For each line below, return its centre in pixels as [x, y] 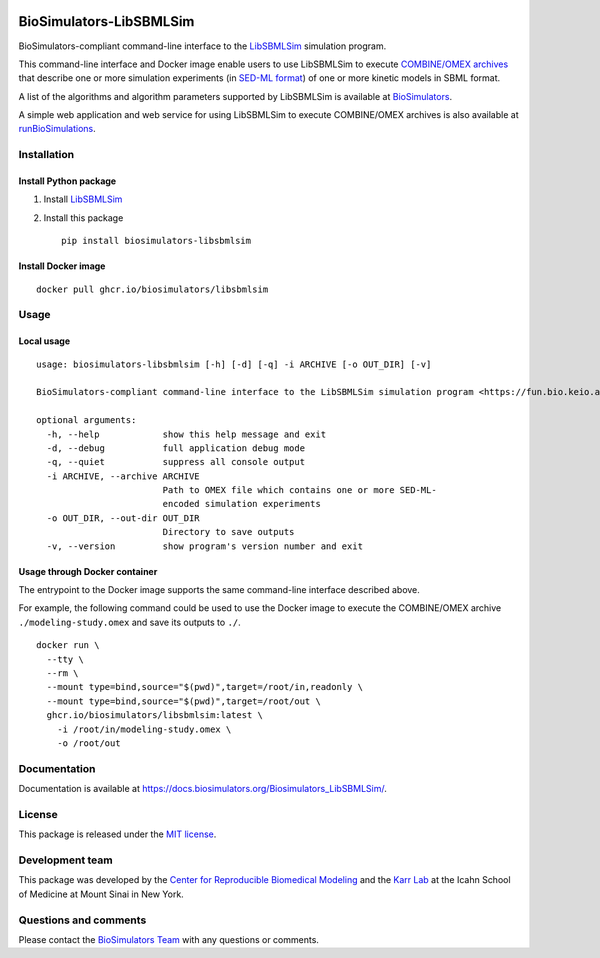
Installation [46, 155]
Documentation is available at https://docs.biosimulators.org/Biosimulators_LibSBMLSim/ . [202, 789]
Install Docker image [62, 266]
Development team [66, 860]
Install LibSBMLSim [83, 199]
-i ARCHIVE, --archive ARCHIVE [123, 476]
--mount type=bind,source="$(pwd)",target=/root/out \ [184, 701]
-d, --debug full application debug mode [175, 448]
